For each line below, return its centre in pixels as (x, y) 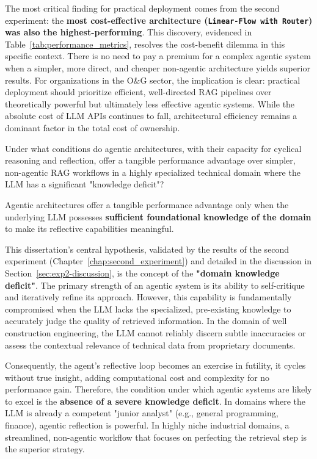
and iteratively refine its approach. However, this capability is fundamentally (148, 297)
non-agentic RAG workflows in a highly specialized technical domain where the (153, 172)
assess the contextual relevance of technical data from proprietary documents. (150, 345)
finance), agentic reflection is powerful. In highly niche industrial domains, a (147, 425)
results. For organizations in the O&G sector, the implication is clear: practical (153, 80)
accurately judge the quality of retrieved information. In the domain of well (146, 321)
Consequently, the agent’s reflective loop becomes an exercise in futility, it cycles (155, 365)
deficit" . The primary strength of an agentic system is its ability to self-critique (155, 285)
